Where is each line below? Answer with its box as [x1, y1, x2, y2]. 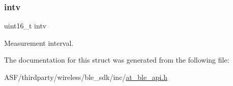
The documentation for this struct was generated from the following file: [4, 54, 229, 65]
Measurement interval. [4, 37, 74, 48]
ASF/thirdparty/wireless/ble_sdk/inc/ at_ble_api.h [4, 72, 168, 82]
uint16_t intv [4, 20, 47, 31]
